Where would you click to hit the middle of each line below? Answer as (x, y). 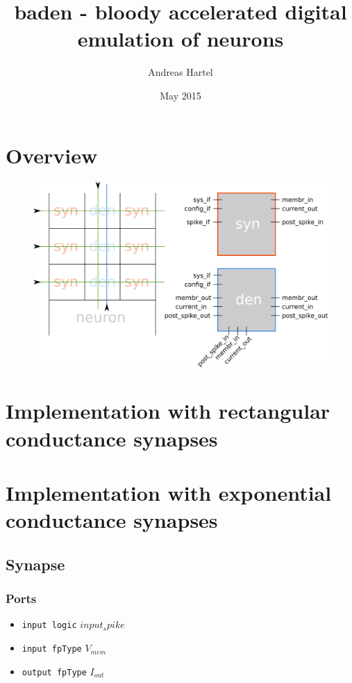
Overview (52, 155)
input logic (49, 626)
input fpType (52, 649)
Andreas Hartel (181, 72)
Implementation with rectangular (168, 411)
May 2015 (181, 95)
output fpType (54, 672)
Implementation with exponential (169, 493)
